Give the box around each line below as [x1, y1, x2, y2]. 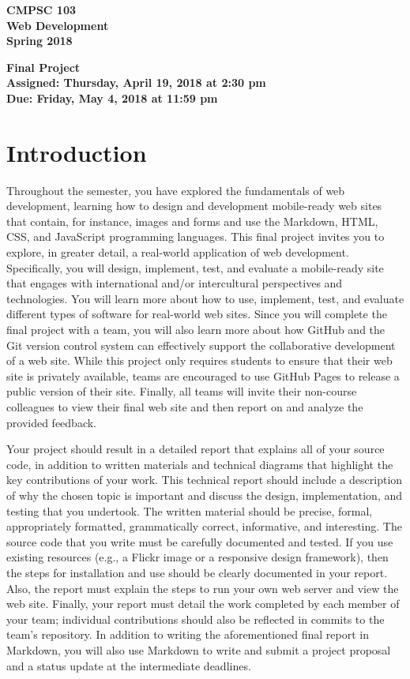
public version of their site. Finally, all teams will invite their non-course [6, 383, 357, 400]
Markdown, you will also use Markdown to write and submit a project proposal [6, 641, 391, 658]
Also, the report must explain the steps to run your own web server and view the [6, 580, 399, 596]
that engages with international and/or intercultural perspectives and [6, 275, 343, 291]
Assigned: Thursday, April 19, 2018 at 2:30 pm [6, 74, 266, 91]
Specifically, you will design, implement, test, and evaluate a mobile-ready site [6, 259, 384, 276]
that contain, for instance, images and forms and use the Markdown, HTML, [6, 212, 378, 229]
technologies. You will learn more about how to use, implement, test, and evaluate [6, 290, 404, 306]
